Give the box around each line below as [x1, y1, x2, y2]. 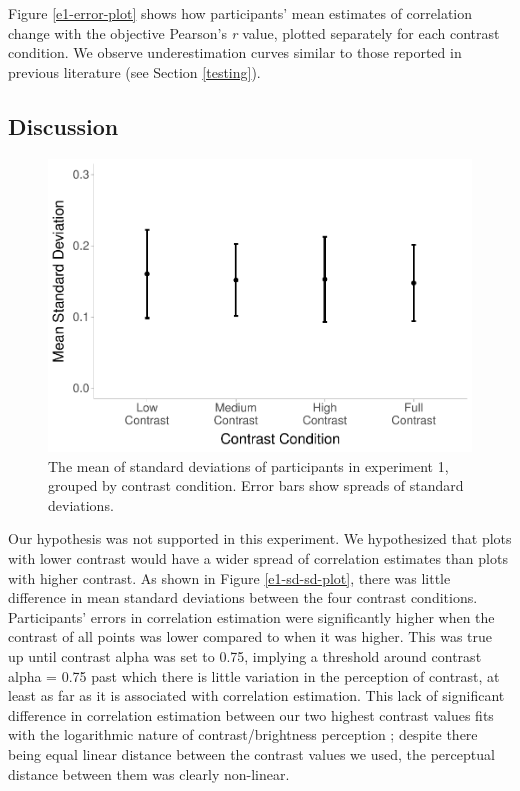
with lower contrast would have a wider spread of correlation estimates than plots [8, 548, 508, 569]
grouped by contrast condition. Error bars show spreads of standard [48, 475, 464, 496]
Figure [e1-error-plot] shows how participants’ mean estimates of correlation [8, 3, 473, 23]
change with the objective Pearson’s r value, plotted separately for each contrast [8, 22, 500, 43]
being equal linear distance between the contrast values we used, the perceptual [8, 744, 495, 765]
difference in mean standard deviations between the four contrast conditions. [8, 587, 478, 608]
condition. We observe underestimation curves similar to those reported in [8, 42, 462, 63]
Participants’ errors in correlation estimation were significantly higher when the [8, 606, 495, 627]
